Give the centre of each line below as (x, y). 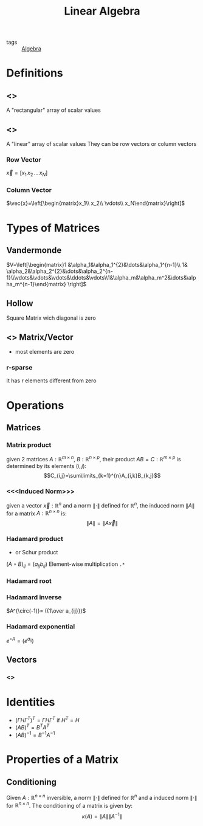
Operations (35, 405)
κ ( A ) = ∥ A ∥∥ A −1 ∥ (102, 816)
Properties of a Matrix (62, 759)
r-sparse (19, 367)
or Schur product (36, 552)
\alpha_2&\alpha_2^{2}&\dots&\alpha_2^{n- (60, 271)
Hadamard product (35, 539)
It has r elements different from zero (51, 380)
